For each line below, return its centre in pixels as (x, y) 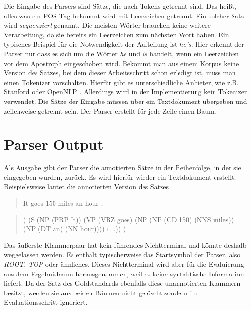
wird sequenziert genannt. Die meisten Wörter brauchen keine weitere (107, 25)
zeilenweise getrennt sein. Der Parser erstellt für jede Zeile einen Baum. (110, 111)
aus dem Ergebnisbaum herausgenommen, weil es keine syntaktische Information (124, 273)
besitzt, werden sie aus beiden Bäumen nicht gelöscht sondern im (101, 292)
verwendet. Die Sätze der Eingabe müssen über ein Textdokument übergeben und (125, 101)
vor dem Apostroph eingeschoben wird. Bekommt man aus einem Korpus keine (122, 63)
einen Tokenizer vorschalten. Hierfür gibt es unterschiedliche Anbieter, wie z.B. (121, 82)
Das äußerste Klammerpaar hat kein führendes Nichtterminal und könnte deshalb (125, 245)
